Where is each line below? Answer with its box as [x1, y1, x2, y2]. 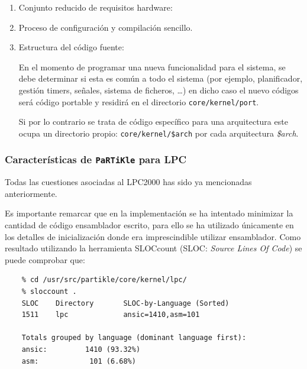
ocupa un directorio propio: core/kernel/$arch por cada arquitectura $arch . [18, 127, 299, 139]
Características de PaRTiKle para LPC [5, 152, 187, 167]
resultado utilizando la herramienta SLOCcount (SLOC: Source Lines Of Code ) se [5, 242, 302, 254]
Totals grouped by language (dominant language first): [21, 334, 247, 342]
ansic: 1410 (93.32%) [21, 345, 141, 354]
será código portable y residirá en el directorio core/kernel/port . [18, 95, 259, 108]
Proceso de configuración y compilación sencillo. [18, 21, 193, 33]
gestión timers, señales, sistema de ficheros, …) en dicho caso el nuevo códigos [18, 83, 299, 96]
